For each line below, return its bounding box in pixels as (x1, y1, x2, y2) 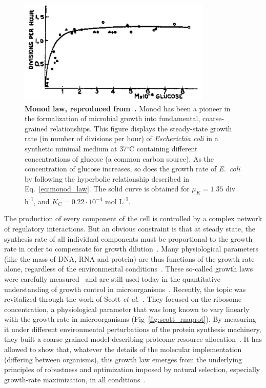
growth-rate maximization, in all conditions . (4, 374, 146, 384)
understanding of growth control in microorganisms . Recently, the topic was (4, 283, 246, 294)
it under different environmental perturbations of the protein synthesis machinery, (4, 323, 261, 334)
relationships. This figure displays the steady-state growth (50, 123, 232, 133)
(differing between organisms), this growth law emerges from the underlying (4, 354, 242, 364)
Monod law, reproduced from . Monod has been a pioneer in (25, 103, 231, 113)
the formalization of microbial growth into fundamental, (25, 113, 200, 124)
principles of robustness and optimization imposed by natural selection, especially (4, 364, 260, 375)
